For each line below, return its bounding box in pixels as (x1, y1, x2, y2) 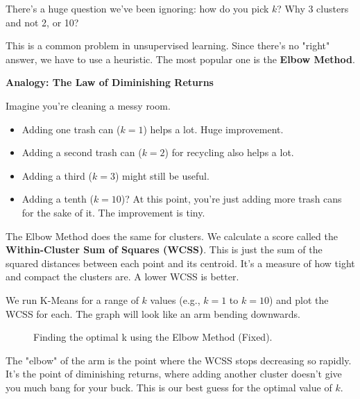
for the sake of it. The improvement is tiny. (22, 205, 205, 219)
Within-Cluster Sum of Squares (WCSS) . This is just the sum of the (6, 242, 323, 257)
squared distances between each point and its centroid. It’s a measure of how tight (6, 255, 355, 270)
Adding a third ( (22, 168, 92, 182)
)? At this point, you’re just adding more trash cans (121, 192, 342, 206)
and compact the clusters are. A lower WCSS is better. (6, 269, 239, 284)
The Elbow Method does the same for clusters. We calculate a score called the (6, 228, 338, 243)
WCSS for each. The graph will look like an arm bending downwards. (6, 306, 300, 321)
